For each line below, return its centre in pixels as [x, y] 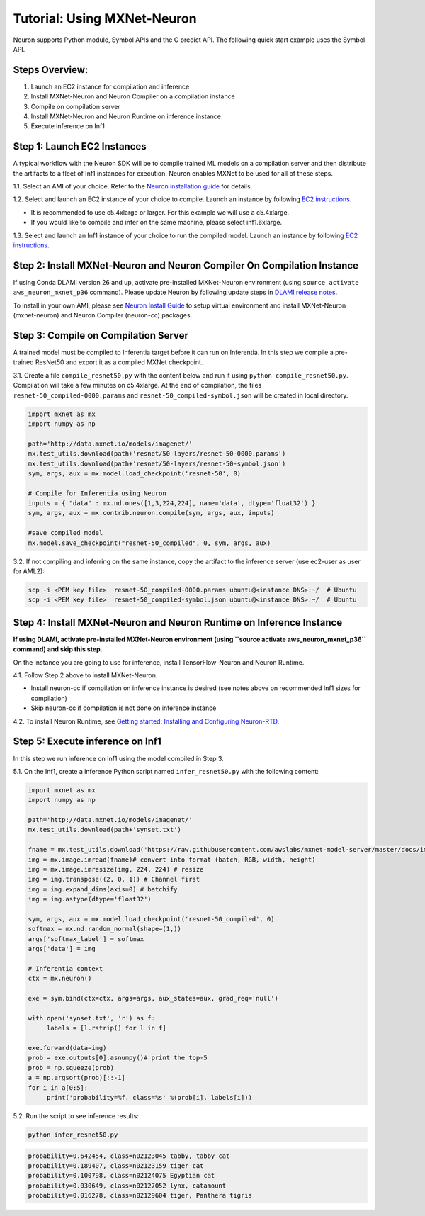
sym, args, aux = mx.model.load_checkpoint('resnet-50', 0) [135, 473]
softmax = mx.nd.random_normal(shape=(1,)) [105, 929]
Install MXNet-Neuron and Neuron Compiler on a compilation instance [133, 96]
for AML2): [29, 571]
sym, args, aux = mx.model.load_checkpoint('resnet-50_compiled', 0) [151, 919]
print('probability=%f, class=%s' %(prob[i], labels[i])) [149, 1098]
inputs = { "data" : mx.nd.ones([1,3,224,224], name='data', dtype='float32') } [172, 503]
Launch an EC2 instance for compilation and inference [110, 86]
